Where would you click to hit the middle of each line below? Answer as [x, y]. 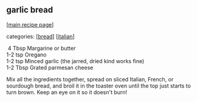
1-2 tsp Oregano [26, 55]
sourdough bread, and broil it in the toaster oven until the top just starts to [99, 86]
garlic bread [30, 10]
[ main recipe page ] [30, 24]
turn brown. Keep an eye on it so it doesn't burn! [67, 92]
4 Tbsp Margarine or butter [42, 48]
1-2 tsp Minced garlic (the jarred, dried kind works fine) [75, 61]
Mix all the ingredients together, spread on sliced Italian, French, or [90, 79]
